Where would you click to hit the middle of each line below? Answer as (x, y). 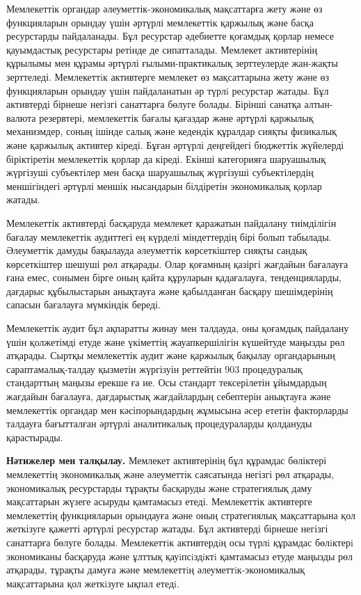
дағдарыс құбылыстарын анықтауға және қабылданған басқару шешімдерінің (170, 291)
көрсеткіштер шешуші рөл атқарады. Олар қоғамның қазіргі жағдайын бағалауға (177, 263)
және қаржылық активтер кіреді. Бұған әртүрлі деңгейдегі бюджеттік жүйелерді (175, 144)
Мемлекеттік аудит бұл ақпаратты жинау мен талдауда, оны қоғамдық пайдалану (178, 328)
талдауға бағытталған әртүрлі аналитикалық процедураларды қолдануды (159, 423)
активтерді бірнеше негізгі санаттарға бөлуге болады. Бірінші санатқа (154, 104)
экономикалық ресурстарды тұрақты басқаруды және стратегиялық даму (159, 487)
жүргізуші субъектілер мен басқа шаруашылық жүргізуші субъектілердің (160, 172)
